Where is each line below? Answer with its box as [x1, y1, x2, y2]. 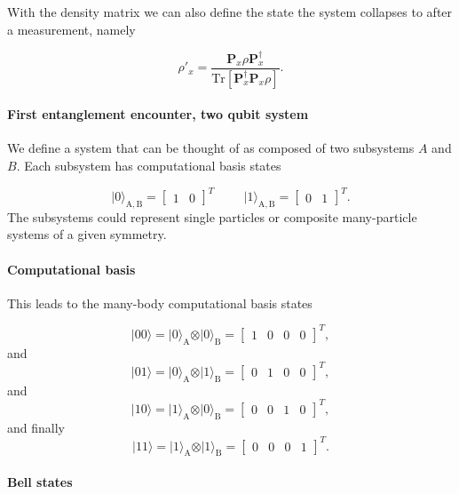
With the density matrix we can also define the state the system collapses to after [7, 3, 453, 20]
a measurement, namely [7, 20, 136, 38]
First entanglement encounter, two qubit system [7, 105, 309, 123]
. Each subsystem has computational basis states [16, 155, 281, 174]
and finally [7, 418, 65, 436]
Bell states [7, 473, 73, 491]
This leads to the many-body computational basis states [7, 293, 313, 312]
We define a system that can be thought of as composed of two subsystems [7, 139, 415, 157]
